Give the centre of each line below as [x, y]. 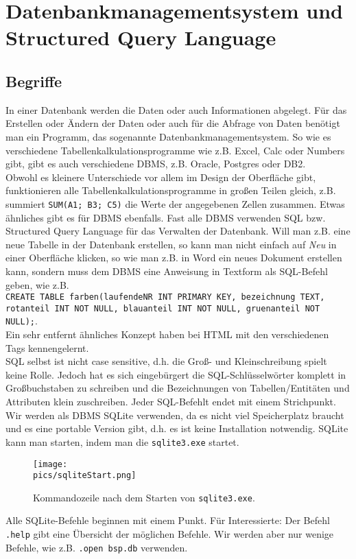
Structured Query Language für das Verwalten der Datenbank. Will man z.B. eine [178, 231]
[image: [50, 464]
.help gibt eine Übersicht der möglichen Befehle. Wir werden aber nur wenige [170, 534]
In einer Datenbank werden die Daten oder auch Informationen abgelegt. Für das [176, 109]
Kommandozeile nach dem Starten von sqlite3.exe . [144, 497]
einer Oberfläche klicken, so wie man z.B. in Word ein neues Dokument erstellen [174, 258]
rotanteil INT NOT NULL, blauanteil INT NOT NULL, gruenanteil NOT [163, 308]
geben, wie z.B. [37, 284]
